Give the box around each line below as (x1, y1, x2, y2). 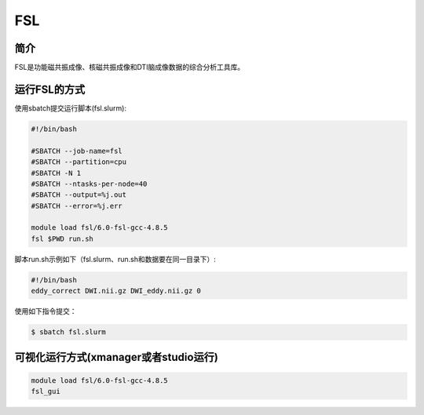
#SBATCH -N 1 (31, 169, 82, 177)
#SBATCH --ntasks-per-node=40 (31, 179, 148, 188)
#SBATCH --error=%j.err (31, 201, 123, 210)
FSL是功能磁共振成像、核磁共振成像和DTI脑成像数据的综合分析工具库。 (14, 63, 245, 72)
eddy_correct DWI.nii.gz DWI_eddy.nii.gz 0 (31, 286, 202, 296)
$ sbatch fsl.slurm (31, 328, 106, 337)
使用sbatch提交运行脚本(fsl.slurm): (14, 103, 127, 113)
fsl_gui (31, 387, 60, 396)
